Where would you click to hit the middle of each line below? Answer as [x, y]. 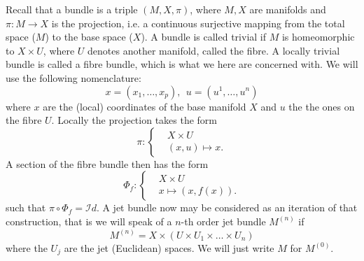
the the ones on [322, 106]
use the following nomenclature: [73, 77]
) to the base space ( [89, 37]
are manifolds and [288, 9]
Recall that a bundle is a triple [72, 9]
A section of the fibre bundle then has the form [107, 163]
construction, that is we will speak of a [89, 221]
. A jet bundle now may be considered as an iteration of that [227, 207]
